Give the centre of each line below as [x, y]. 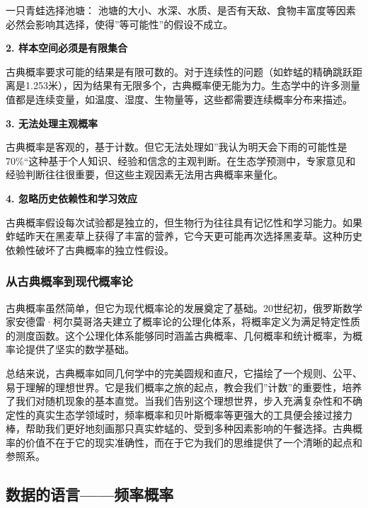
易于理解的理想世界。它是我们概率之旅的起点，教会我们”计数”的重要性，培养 [184, 387]
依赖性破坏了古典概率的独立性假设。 [90, 249]
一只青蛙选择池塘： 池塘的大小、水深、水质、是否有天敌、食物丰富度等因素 [181, 10]
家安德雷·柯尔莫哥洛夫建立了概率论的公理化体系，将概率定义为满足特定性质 [183, 322]
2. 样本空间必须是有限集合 [67, 48]
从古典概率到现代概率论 [69, 281]
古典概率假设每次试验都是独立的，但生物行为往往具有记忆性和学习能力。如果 [184, 222]
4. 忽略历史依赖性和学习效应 [71, 198]
